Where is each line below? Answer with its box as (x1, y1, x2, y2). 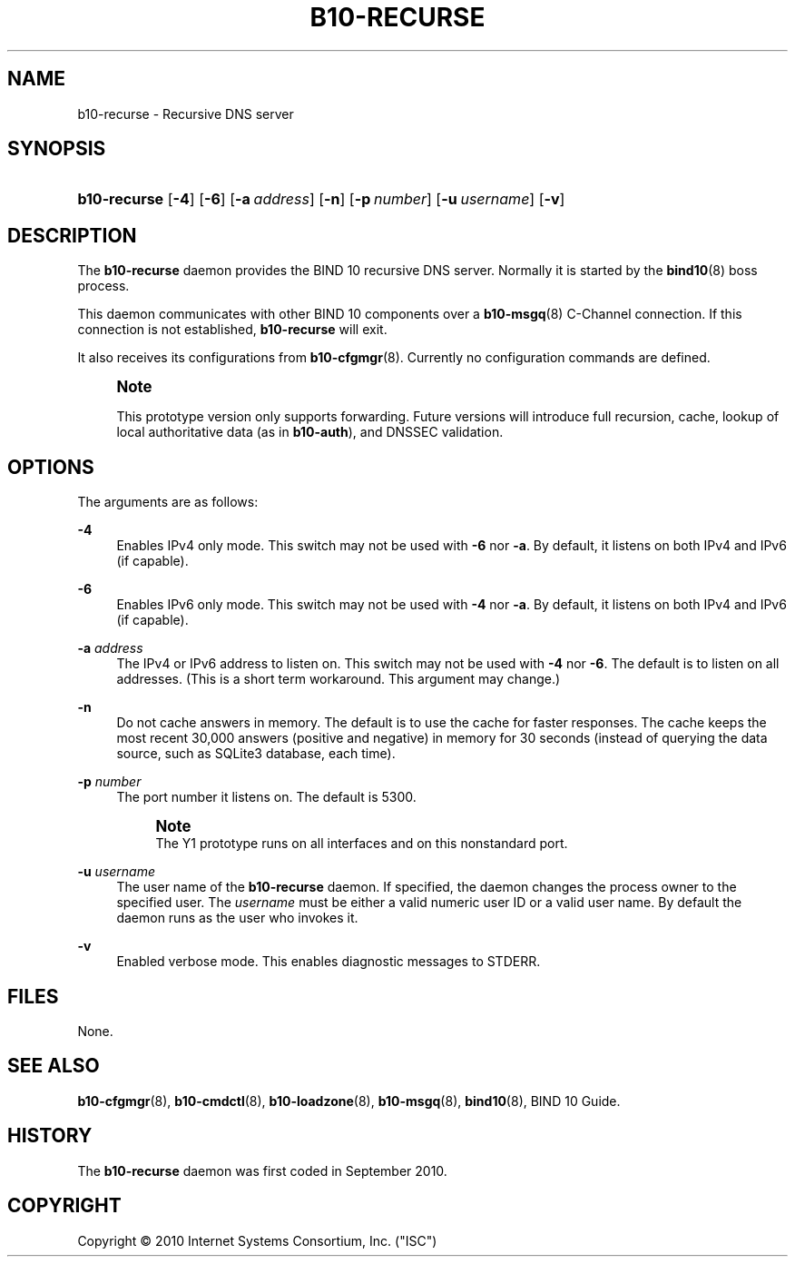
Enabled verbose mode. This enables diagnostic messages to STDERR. (116, 953, 541, 970)
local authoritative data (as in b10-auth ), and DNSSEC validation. (116, 424, 504, 440)
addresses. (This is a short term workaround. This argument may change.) (116, 671, 561, 687)
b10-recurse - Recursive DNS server (77, 105, 294, 122)
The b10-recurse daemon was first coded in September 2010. (77, 1162, 447, 1179)
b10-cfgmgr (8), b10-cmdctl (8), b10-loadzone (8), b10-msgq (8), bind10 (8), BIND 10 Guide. (77, 1092, 621, 1109)
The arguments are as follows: (77, 494, 259, 510)
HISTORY (7, 1124, 93, 1148)
